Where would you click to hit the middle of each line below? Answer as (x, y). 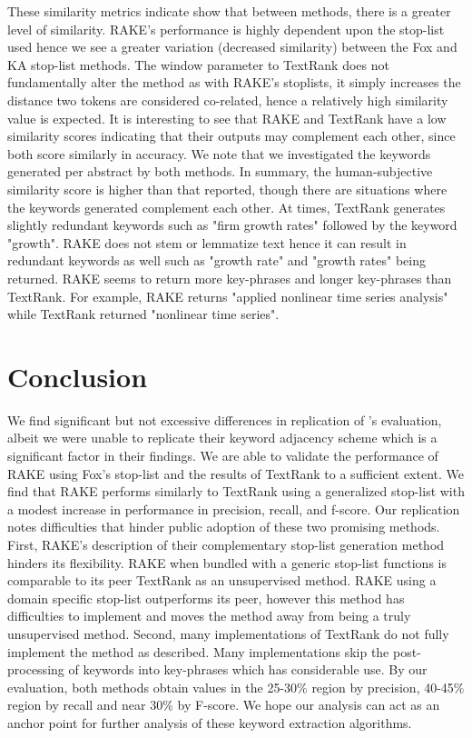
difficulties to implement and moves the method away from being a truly (209, 616)
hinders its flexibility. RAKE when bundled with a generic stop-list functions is (227, 562)
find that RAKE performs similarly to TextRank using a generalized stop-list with (236, 491)
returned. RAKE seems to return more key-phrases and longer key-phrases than (230, 278)
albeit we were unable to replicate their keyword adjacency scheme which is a (222, 438)
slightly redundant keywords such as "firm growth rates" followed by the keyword (232, 225)
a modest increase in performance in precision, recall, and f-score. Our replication (234, 509)
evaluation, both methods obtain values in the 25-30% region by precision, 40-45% (236, 687)
